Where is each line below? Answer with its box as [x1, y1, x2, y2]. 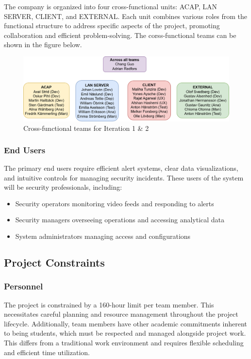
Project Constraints [4, 255, 105, 270]
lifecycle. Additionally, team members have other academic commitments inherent [4, 318, 247, 328]
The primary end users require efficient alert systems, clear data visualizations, [4, 163, 238, 173]
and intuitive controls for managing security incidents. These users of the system [4, 172, 244, 182]
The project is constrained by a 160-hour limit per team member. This [4, 299, 214, 309]
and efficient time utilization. [4, 347, 90, 357]
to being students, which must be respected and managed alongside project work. [4, 328, 246, 338]
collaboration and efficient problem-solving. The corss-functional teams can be [4, 30, 236, 40]
